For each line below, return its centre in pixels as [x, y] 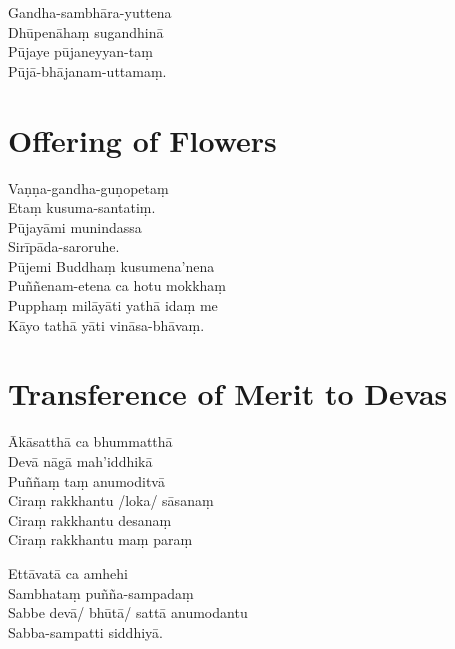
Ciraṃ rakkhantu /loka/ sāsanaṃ [111, 500]
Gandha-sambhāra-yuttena [90, 12]
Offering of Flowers [142, 139]
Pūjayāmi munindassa [75, 226]
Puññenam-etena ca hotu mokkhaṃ [117, 285]
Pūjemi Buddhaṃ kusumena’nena [111, 265]
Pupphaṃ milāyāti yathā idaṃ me [113, 305]
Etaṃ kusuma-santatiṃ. [82, 207]
